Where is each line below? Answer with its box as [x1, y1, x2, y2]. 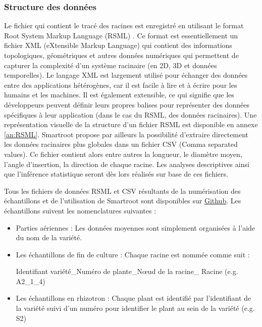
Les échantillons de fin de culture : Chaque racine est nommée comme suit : [16, 249, 250, 259]
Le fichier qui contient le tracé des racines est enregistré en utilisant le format [4, 20, 244, 31]
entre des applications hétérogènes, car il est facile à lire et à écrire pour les [4, 79, 237, 90]
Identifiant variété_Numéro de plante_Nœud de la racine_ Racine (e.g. [16, 266, 238, 277]
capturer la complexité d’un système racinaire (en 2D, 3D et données [4, 60, 217, 70]
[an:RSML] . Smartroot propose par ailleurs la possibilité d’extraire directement [4, 129, 249, 139]
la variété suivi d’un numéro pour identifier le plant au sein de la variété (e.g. [16, 303, 255, 313]
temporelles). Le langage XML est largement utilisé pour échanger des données [4, 70, 248, 80]
